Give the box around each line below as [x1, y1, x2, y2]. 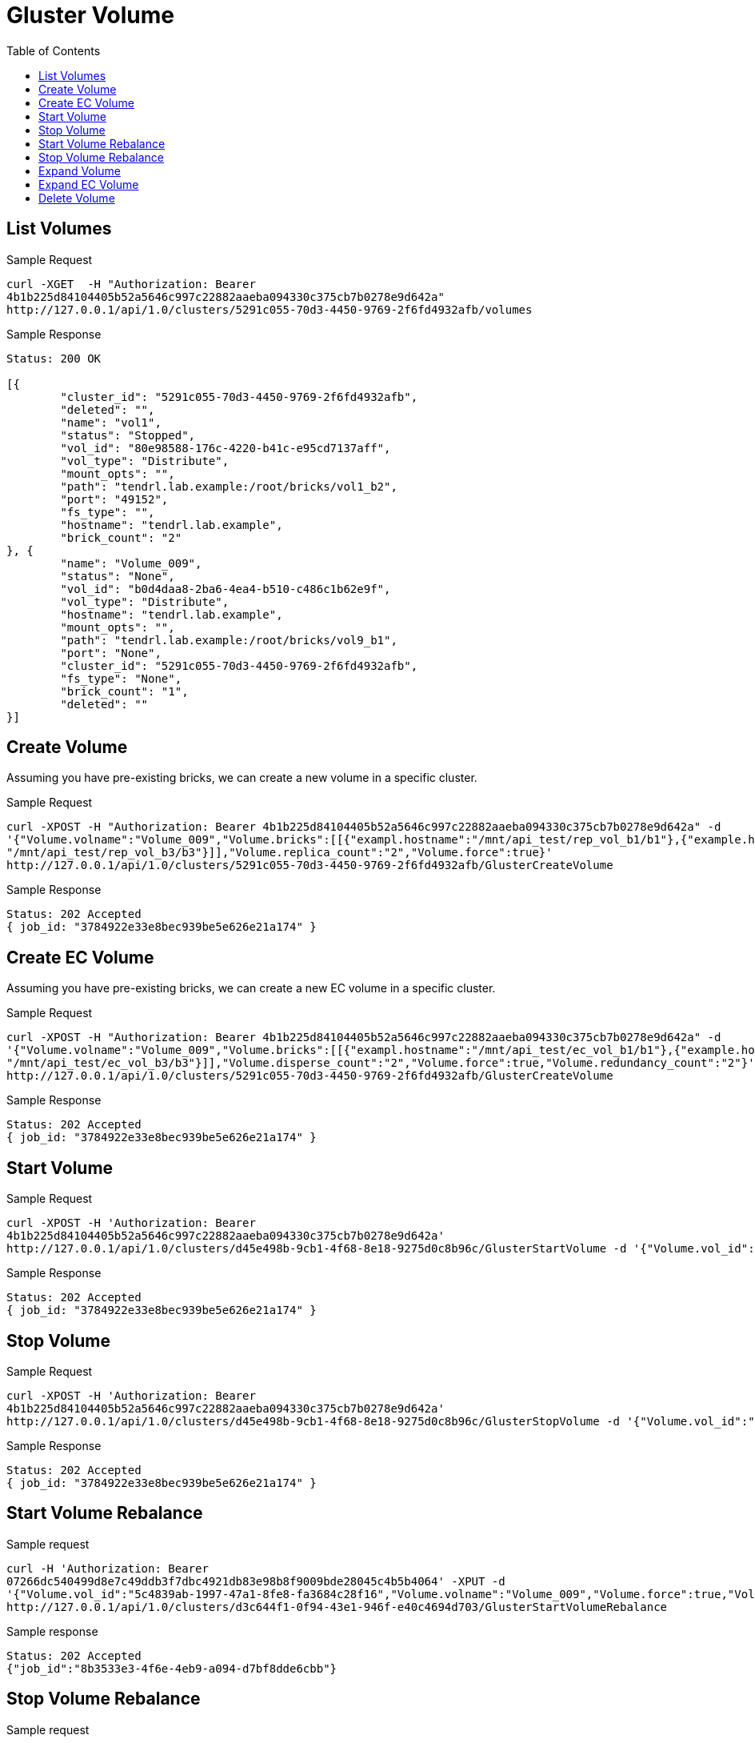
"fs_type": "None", [60, 671, 182, 685]
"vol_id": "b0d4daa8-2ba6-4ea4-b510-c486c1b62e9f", [60, 582, 391, 595]
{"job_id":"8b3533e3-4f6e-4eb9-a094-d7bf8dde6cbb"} [6, 1661, 338, 1675]
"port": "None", [60, 646, 162, 659]
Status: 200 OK [6, 351, 102, 365]
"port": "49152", [60, 492, 169, 506]
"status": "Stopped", [60, 428, 196, 442]
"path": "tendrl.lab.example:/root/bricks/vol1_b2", [60, 479, 397, 493]
